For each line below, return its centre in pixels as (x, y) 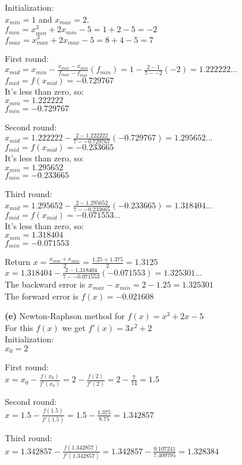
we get (74, 327)
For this (19, 327)
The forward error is (42, 296)
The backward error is (45, 284)
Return (18, 262)
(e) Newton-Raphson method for (65, 316)
